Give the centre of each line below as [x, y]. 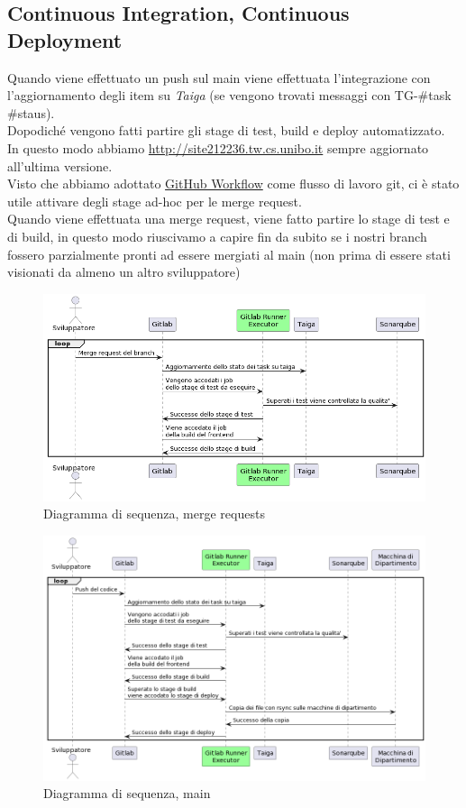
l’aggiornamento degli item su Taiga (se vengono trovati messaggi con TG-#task [229, 95]
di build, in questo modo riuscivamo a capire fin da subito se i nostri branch [217, 236]
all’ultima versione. [60, 165]
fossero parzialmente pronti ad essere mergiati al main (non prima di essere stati [229, 254]
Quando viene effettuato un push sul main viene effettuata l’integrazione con [219, 77]
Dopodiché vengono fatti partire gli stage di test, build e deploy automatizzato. [226, 130]
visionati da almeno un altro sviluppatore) [124, 272]
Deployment [65, 39]
